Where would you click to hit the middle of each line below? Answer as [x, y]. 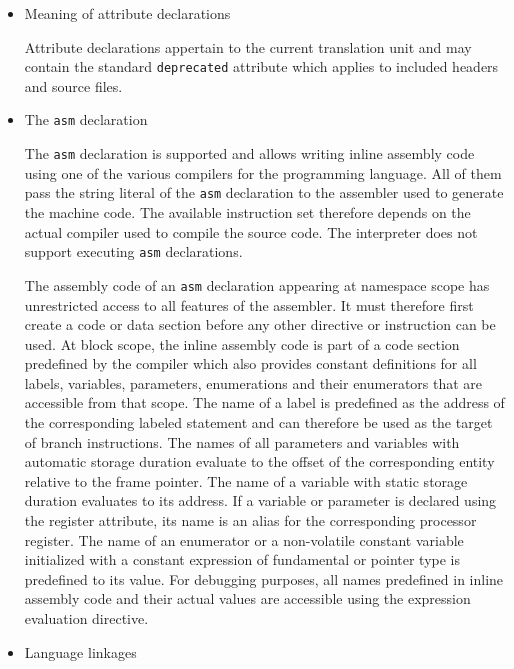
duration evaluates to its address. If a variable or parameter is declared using [260, 500]
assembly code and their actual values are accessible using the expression [247, 598]
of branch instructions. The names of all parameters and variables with [242, 441]
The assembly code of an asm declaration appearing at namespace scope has [257, 284]
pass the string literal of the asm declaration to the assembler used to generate [264, 192]
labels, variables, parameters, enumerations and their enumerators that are [253, 382]
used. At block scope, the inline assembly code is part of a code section [242, 343]
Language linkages [80, 651]
